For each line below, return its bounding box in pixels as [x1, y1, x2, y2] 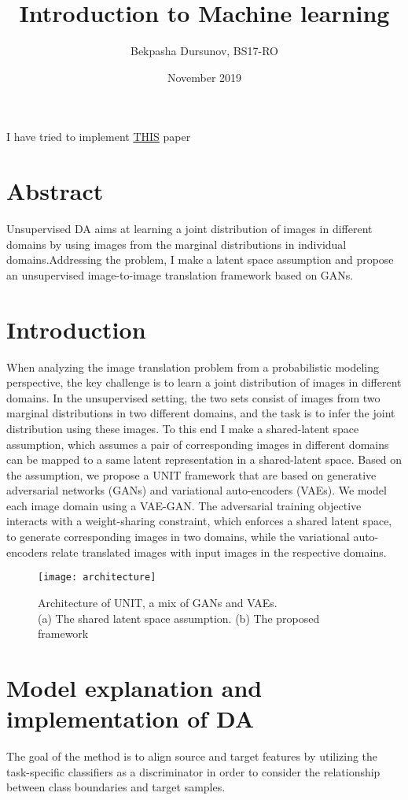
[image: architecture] [38, 572, 156, 583]
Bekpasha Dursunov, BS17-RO [130, 43, 279, 59]
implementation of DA [6, 702, 255, 735]
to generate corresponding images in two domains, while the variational [6, 528, 350, 545]
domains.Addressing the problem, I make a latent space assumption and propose [6, 251, 394, 268]
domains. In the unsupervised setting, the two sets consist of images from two [6, 389, 380, 406]
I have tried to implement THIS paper [6, 128, 191, 145]
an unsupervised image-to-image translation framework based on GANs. [6, 266, 354, 283]
